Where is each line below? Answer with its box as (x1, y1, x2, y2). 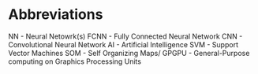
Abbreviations (8, 6, 103, 24)
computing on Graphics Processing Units (8, 57, 142, 66)
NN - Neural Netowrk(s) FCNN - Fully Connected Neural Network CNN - (8, 31, 243, 41)
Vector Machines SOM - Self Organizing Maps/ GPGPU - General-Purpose (8, 48, 250, 57)
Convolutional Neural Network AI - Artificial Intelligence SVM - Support (8, 39, 239, 49)
